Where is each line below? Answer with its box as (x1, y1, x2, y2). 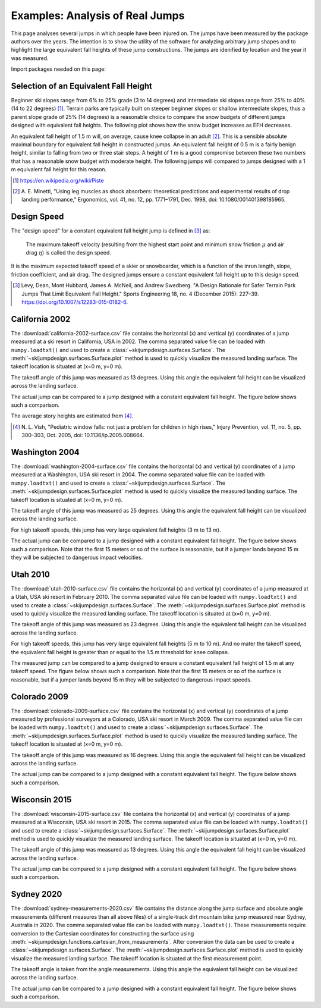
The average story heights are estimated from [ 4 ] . (11, 412, 134, 419)
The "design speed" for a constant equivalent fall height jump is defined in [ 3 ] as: (11, 227, 210, 234)
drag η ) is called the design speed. (26, 249, 111, 256)
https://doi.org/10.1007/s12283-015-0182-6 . (21, 298, 128, 306)
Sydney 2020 (11, 889, 62, 899)
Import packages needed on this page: (11, 65, 106, 73)
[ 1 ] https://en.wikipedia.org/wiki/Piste (12, 177, 104, 184)
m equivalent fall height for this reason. (11, 166, 107, 173)
